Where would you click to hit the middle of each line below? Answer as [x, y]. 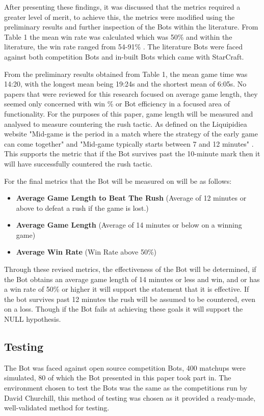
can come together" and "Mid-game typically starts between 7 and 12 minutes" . [129, 143]
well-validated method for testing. [57, 408]
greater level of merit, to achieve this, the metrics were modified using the [120, 17]
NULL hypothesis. [33, 319]
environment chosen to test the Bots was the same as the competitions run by [126, 388]
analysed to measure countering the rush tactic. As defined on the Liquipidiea [126, 123]
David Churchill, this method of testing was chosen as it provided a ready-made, [130, 397]
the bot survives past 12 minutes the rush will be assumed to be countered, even [130, 299]
